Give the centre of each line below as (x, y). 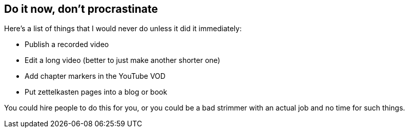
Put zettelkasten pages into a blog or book (96, 92)
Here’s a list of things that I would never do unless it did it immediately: (123, 29)
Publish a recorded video (67, 45)
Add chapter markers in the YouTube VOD (95, 76)
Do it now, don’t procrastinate (81, 9)
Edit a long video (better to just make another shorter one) (122, 60)
